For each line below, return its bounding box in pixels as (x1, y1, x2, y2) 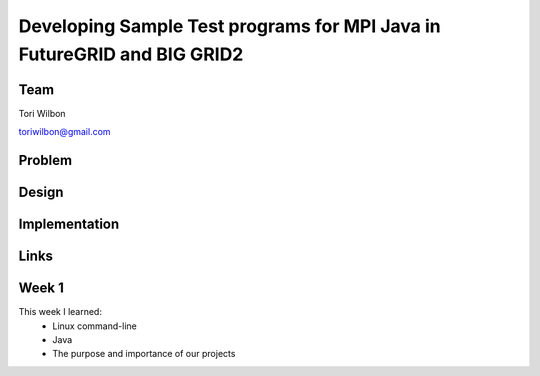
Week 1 (18, 280, 64, 297)
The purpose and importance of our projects (52, 348, 236, 360)
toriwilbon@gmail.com (18, 126, 111, 138)
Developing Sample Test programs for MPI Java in (18, 15, 441, 37)
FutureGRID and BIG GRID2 (18, 43, 244, 65)
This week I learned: (18, 306, 102, 318)
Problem (18, 152, 73, 169)
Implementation (18, 216, 120, 233)
